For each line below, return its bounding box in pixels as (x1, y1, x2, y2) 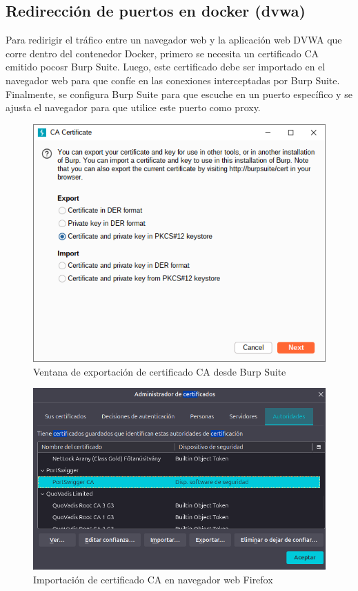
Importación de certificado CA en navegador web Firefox (33, 572, 273, 586)
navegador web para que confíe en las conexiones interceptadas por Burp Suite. (6, 72, 340, 87)
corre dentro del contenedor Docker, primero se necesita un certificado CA (6, 46, 319, 60)
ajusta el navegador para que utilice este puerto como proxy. (6, 100, 261, 115)
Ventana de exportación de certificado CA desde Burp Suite (33, 364, 286, 378)
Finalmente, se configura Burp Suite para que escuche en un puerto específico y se (6, 86, 352, 101)
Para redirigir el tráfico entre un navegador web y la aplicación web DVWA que (6, 32, 342, 47)
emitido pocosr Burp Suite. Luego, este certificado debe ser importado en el (6, 59, 326, 74)
